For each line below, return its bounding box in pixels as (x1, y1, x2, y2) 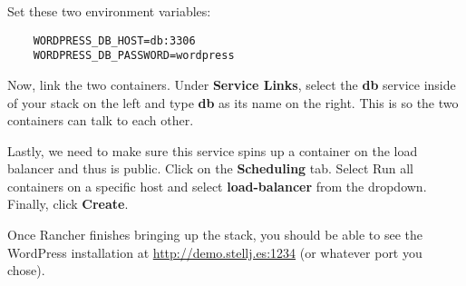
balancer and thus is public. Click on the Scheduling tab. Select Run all (7, 159, 413, 178)
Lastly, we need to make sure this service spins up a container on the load (7, 141, 418, 160)
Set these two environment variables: (7, 2, 211, 20)
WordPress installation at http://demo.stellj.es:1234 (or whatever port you (7, 242, 422, 261)
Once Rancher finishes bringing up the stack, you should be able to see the (7, 225, 422, 244)
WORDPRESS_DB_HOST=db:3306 (33, 34, 196, 47)
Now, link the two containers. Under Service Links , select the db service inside (7, 74, 456, 94)
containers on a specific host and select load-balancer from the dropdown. (7, 176, 427, 195)
